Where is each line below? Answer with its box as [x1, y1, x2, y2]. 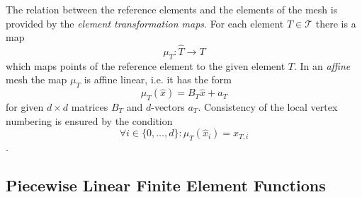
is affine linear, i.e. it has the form [84, 72, 232, 87]
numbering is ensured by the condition [6, 113, 173, 128]
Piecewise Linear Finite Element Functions [6, 174, 326, 196]
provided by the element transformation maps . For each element [6, 16, 284, 30]
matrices [71, 99, 108, 114]
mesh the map [6, 72, 67, 87]
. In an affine [293, 58, 351, 73]
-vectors [151, 99, 185, 114]
